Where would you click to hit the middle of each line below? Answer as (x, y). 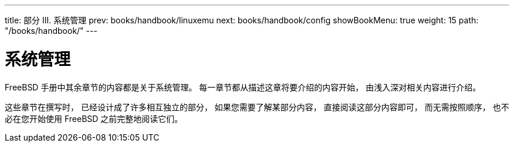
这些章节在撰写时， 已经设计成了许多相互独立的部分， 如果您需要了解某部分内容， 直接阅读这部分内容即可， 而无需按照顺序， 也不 (257, 107)
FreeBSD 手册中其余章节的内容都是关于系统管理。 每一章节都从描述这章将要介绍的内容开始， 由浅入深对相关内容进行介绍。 (243, 87)
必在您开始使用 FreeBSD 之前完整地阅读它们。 (94, 118)
